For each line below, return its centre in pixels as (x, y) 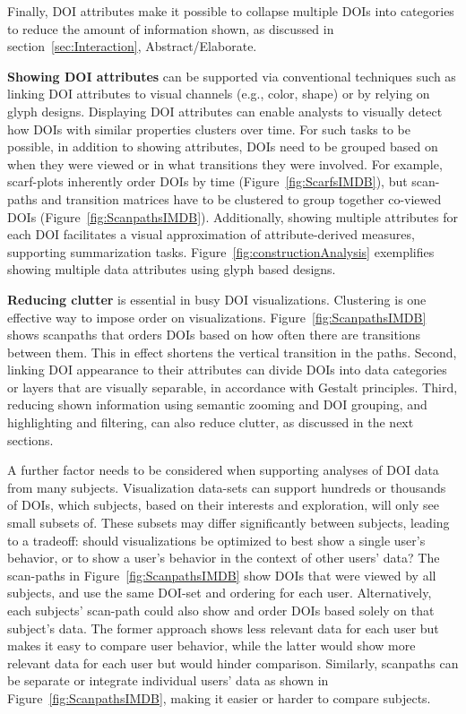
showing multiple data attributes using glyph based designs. (172, 269)
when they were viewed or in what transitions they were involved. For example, (225, 163)
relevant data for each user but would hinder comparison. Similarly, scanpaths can (233, 662)
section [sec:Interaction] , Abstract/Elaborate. (132, 46)
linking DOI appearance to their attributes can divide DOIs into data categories (227, 370)
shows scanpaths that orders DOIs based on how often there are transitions (214, 335)
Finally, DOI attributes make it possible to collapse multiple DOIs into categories (231, 11)
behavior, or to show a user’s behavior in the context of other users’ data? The (224, 558)
